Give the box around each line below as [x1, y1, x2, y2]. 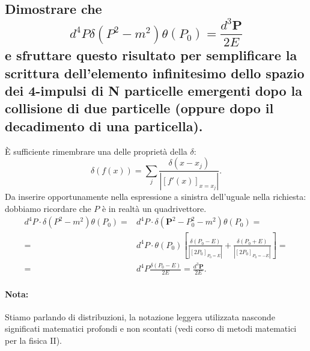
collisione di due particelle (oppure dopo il [5, 99, 274, 117]
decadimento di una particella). [5, 116, 203, 135]
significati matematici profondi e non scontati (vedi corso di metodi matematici [5, 322, 297, 335]
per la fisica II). [5, 334, 62, 346]
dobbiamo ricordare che [5, 202, 91, 214]
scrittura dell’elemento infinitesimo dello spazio [5, 63, 305, 82]
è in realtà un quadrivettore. [102, 202, 207, 214]
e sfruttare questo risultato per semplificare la [5, 46, 297, 64]
